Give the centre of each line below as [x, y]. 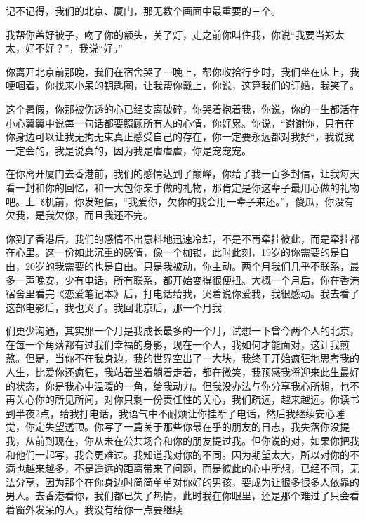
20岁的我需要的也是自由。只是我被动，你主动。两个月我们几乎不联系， [187, 265]
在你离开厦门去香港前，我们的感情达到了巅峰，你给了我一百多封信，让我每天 [182, 174]
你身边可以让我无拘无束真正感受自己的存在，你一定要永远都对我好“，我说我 [180, 136]
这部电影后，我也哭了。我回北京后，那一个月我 [114, 307]
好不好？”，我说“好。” [74, 48]
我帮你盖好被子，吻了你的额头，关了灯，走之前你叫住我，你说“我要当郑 [170, 34]
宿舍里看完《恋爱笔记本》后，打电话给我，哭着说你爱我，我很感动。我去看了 [182, 293]
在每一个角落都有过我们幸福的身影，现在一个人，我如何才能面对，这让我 [173, 344]
